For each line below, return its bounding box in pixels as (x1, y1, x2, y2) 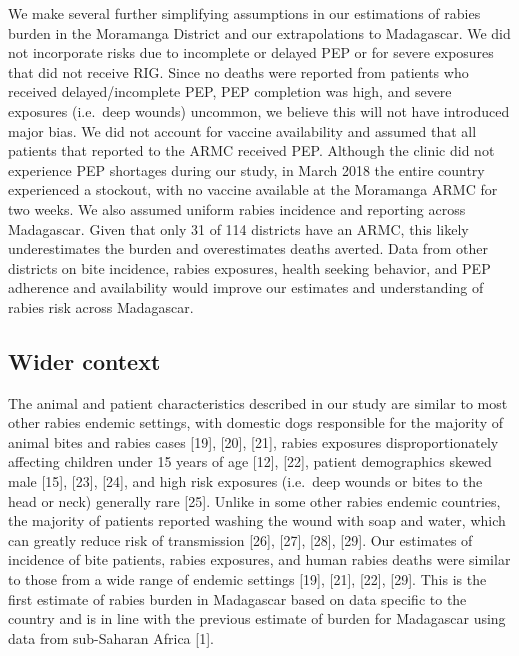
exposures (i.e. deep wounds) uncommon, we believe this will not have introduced (8, 100, 510, 121)
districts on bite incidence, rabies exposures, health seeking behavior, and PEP (8, 257, 491, 278)
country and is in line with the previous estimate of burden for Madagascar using (8, 608, 506, 629)
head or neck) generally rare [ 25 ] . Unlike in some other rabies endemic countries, (8, 490, 501, 511)
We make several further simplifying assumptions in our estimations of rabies (8, 3, 481, 23)
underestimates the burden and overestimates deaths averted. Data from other (8, 238, 488, 259)
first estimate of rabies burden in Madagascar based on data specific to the (8, 588, 467, 609)
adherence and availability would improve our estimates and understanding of (8, 277, 484, 298)
